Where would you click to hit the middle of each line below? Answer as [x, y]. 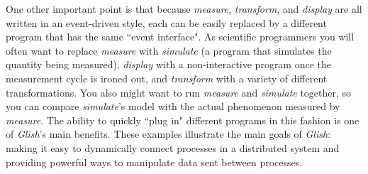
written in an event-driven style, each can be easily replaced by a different [166, 22]
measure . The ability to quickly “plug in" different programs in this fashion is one [183, 120]
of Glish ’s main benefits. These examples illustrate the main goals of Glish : [168, 134]
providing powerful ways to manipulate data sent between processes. [154, 162]
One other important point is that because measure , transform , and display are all [184, 9]
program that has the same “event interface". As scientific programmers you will [180, 37]
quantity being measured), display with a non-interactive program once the [169, 64]
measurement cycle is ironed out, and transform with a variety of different [167, 78]
